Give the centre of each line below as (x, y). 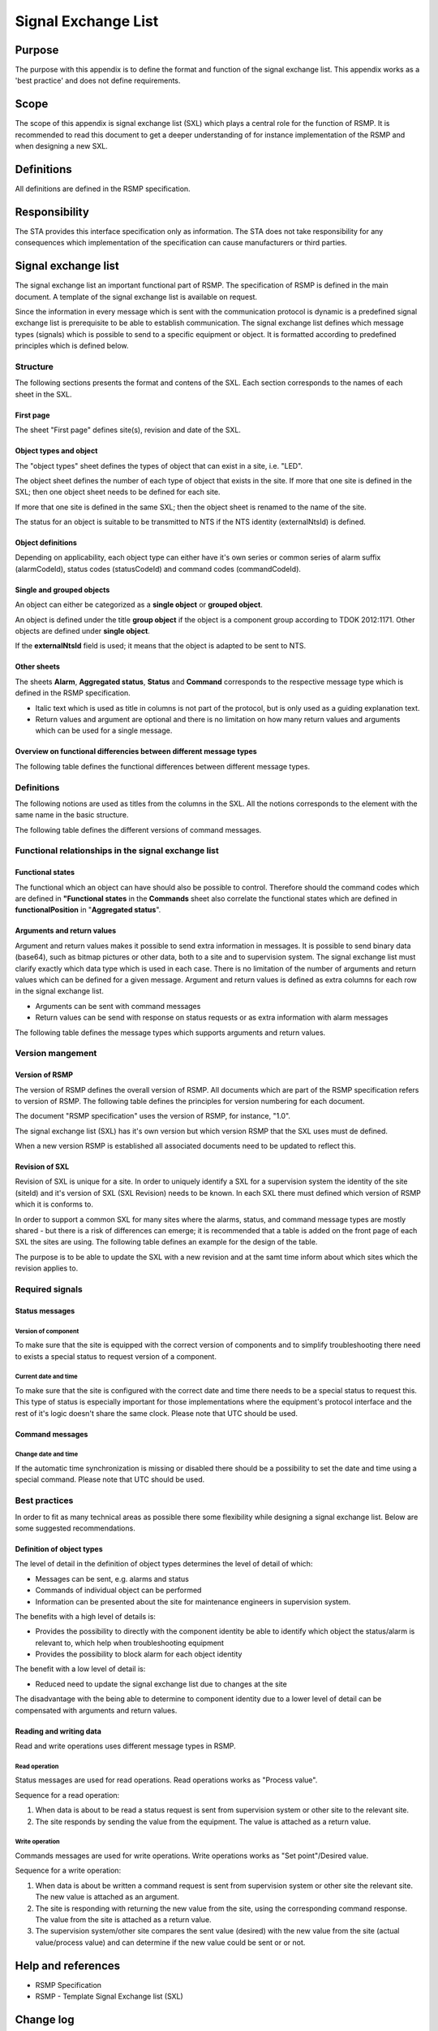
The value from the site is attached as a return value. (123, 1919)
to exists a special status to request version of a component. (116, 1356)
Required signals (49, 1289)
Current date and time (47, 1377)
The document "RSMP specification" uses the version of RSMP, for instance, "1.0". (153, 1116)
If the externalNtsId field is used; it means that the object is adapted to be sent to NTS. (161, 646)
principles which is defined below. (72, 346)
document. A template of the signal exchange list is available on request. (136, 297)
